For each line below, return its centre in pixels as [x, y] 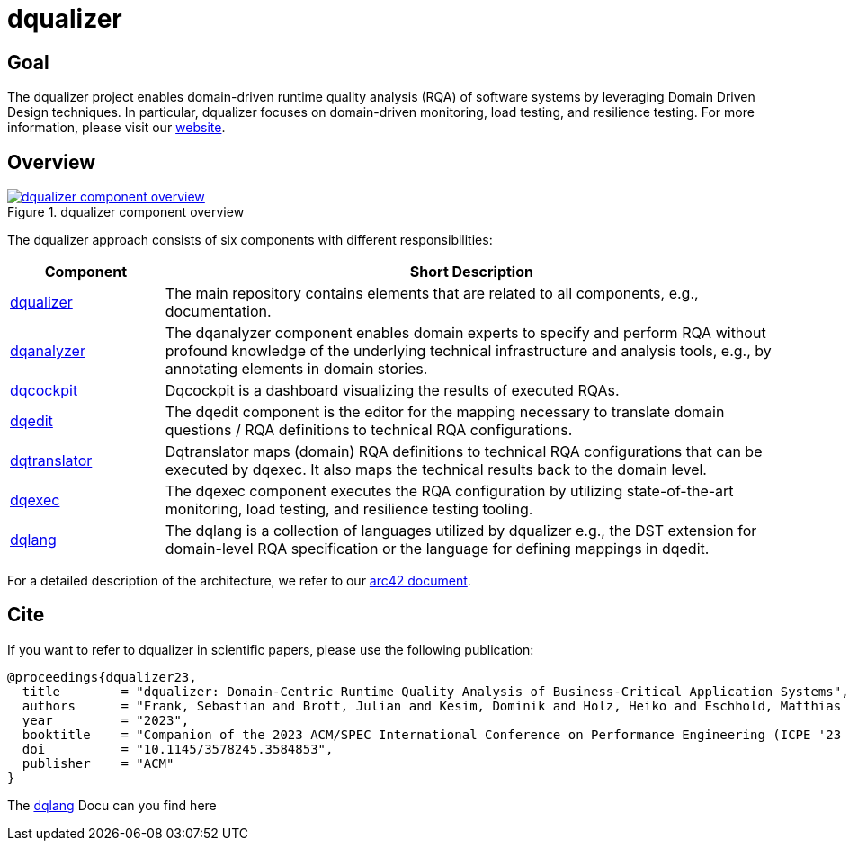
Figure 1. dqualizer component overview [126, 212]
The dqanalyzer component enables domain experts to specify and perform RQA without [465, 333]
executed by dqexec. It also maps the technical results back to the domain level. [436, 470]
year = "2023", [106, 720]
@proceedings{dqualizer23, [102, 677]
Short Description [471, 272]
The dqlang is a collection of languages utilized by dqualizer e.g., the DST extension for [461, 531]
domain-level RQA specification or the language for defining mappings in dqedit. [437, 549]
